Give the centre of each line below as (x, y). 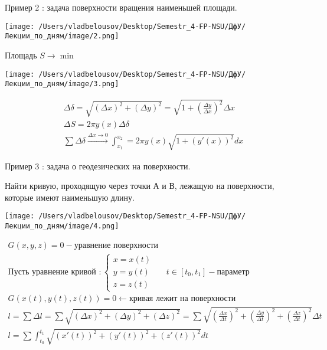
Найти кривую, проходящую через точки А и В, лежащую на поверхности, (140, 186)
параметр (233, 272)
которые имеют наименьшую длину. (70, 197)
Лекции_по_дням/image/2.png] (62, 36)
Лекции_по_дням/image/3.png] (62, 84)
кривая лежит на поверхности (182, 299)
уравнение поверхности (116, 245)
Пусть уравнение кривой (52, 272)
